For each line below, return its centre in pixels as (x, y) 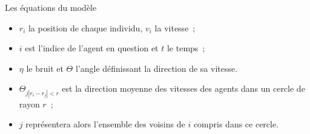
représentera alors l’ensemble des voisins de (105, 124)
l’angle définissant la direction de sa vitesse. (157, 68)
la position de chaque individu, (85, 27)
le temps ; (186, 48)
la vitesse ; (175, 27)
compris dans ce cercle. (236, 124)
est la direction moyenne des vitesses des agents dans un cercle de (183, 88)
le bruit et (45, 68)
